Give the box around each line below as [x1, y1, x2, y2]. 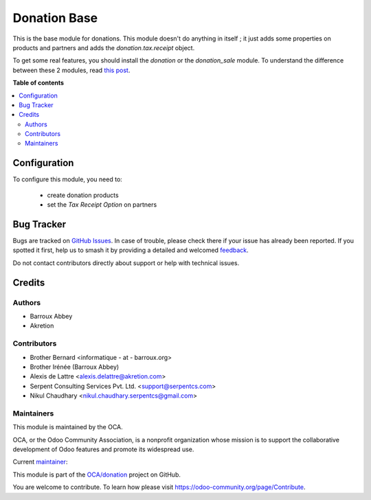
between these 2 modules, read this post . [12, 66, 131, 74]
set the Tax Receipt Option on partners [47, 201, 157, 209]
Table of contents [12, 79, 65, 87]
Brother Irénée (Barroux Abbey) [30, 363, 120, 371]
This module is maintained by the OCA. [12, 423, 123, 431]
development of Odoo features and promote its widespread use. [12, 445, 194, 453]
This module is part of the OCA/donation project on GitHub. [12, 470, 181, 479]
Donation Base [12, 10, 98, 25]
